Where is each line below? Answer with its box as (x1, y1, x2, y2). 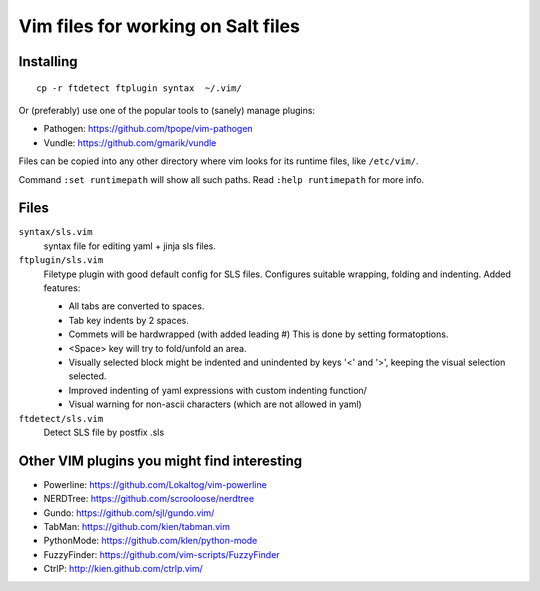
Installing (18, 53, 79, 70)
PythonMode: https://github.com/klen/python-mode (43, 535, 258, 547)
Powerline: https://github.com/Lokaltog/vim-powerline (43, 478, 267, 490)
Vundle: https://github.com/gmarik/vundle (43, 136, 217, 149)
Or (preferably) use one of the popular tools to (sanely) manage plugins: (18, 104, 315, 116)
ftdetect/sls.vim (18, 413, 104, 424)
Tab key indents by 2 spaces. (68, 314, 190, 326)
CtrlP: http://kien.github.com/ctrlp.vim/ (43, 563, 204, 575)
